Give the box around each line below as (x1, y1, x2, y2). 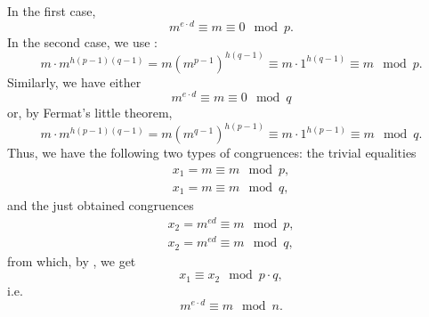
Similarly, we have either (7, 72, 142, 91)
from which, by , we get (7, 251, 136, 270)
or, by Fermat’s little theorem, (7, 103, 173, 122)
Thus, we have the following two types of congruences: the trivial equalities (7, 143, 417, 162)
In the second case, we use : (7, 32, 158, 51)
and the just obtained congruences (7, 195, 194, 214)
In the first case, (7, 2, 96, 20)
